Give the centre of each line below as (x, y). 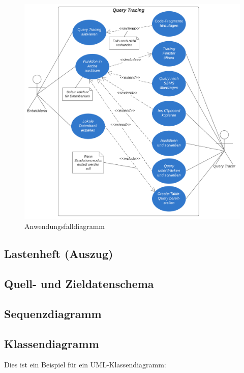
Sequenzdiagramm (53, 313)
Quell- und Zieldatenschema (79, 284)
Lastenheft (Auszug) (59, 254)
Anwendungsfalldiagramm (65, 226)
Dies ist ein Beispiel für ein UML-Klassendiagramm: (85, 365)
